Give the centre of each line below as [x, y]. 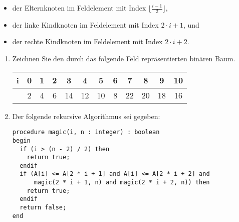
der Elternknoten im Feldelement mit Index [79, 8]
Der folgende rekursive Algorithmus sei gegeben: [86, 116]
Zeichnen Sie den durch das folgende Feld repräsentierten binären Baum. [124, 59]
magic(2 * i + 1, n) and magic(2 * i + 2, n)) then [122, 183]
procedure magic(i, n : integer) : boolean [86, 132]
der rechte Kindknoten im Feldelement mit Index [87, 41]
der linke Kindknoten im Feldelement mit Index [85, 24]
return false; [43, 208]
